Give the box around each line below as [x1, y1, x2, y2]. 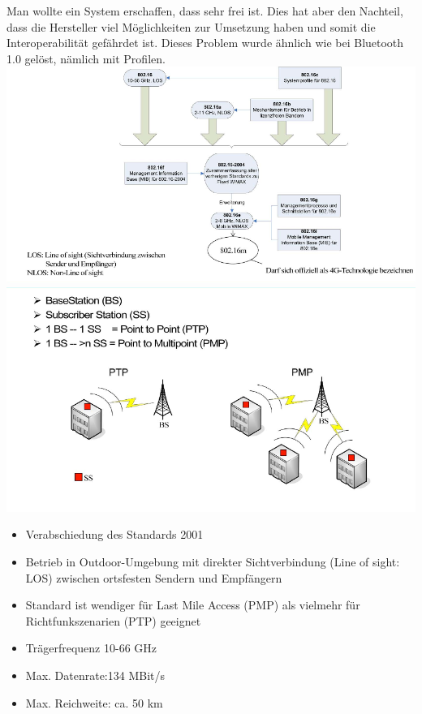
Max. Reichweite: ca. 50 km [25, 694, 163, 711]
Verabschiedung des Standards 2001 [25, 526, 204, 543]
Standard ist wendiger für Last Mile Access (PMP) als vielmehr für [25, 596, 360, 613]
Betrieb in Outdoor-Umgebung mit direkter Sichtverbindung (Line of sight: [25, 553, 400, 570]
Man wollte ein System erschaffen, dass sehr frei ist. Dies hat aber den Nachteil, [6, 2, 403, 19]
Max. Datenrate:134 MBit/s [25, 666, 166, 683]
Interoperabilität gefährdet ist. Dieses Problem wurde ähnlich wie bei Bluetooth [6, 34, 404, 51]
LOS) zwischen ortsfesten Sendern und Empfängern [25, 569, 282, 586]
